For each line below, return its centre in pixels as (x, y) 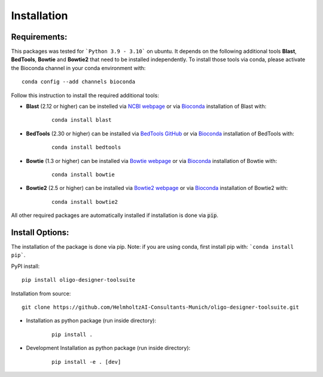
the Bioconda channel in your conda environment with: (78, 68)
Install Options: (40, 232)
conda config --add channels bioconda (79, 82)
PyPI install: (25, 266)
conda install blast (82, 120)
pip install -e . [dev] (86, 362)
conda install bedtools (86, 147)
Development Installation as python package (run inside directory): (108, 348)
